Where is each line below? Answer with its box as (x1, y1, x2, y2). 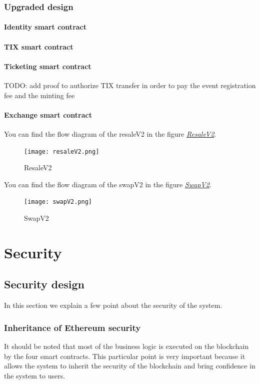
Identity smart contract (4, 22, 87, 32)
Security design (4, 276, 85, 292)
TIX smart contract (4, 41, 73, 52)
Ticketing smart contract (4, 61, 91, 71)
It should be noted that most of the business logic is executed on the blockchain (4, 341, 249, 351)
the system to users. (4, 370, 65, 380)
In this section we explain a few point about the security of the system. (4, 300, 222, 310)
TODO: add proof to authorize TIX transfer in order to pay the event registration (4, 80, 256, 91)
